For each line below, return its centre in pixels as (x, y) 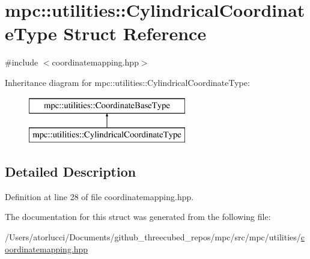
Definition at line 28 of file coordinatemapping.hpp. (99, 196)
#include (22, 62)
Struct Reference (135, 33)
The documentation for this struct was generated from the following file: (138, 217)
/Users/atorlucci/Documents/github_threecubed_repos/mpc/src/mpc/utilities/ (153, 237)
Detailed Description (71, 172)
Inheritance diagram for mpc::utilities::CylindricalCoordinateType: (127, 82)
